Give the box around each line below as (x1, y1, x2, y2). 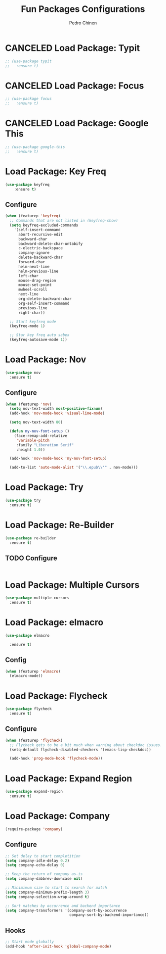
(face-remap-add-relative (14, 433, 68, 438)
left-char (18, 273, 39, 278)
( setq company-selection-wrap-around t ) (5, 894, 90, 899)
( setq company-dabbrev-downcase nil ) (5, 876, 83, 881)
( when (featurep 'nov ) (5, 402, 52, 407)
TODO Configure (5, 554, 58, 562)
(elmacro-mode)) (9, 673, 43, 678)
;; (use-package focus (5, 96, 52, 101)
